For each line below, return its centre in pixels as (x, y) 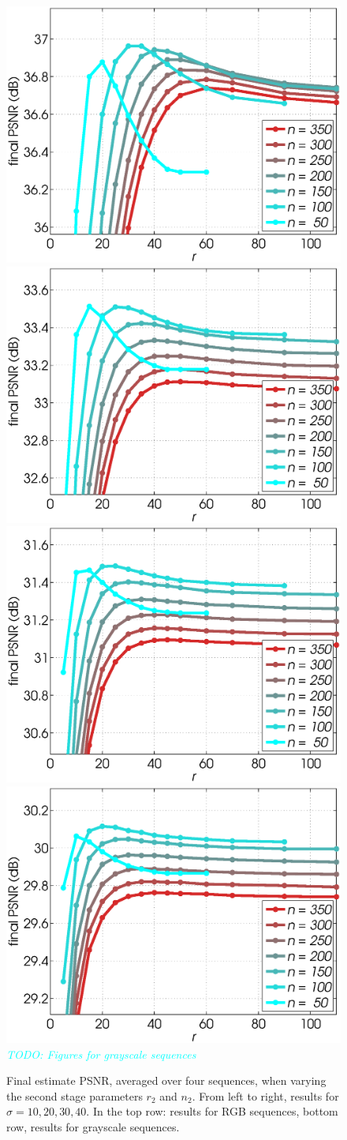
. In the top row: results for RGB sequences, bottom (212, 1111)
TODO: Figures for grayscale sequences (101, 1054)
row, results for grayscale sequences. (93, 1126)
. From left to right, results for (265, 1095)
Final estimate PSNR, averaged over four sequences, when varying (166, 1080)
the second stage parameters (75, 1095)
